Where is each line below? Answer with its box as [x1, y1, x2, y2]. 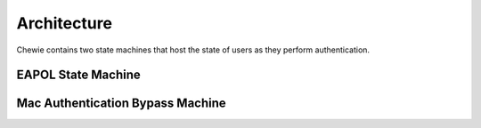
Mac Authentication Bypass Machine [16, 96, 226, 111]
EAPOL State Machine [16, 68, 142, 83]
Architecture [16, 13, 113, 33]
